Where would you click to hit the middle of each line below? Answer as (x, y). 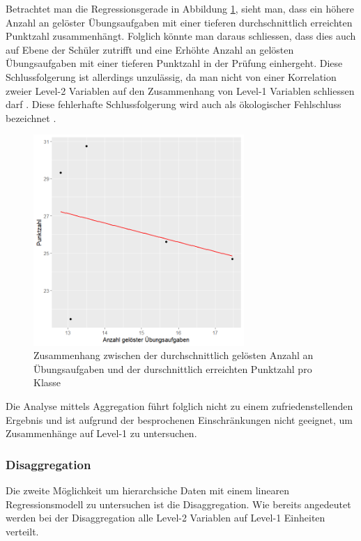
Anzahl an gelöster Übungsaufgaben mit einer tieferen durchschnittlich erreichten (179, 22)
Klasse (47, 382)
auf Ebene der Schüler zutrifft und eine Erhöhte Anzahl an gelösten (150, 49)
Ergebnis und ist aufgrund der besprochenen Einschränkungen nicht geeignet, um (179, 419)
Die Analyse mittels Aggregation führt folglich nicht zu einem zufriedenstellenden (179, 406)
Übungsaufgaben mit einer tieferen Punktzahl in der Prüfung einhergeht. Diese (174, 63)
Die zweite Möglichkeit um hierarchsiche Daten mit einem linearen (147, 490)
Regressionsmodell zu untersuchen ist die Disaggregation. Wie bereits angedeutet (178, 504)
